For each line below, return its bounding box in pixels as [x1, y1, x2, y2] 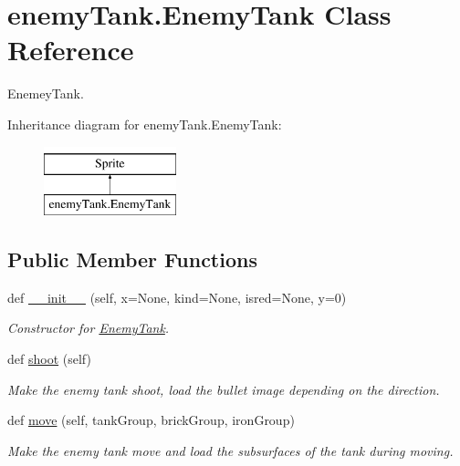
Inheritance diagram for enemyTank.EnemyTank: [7, 114, 282, 133]
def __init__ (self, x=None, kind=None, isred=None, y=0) [7, 287, 347, 306]
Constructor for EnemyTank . [7, 318, 170, 337]
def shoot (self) [7, 349, 91, 368]
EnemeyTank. [7, 84, 84, 103]
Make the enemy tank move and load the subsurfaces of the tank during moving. [7, 440, 454, 460]
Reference [7, 31, 134, 68]
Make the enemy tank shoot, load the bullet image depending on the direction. [7, 379, 440, 399]
